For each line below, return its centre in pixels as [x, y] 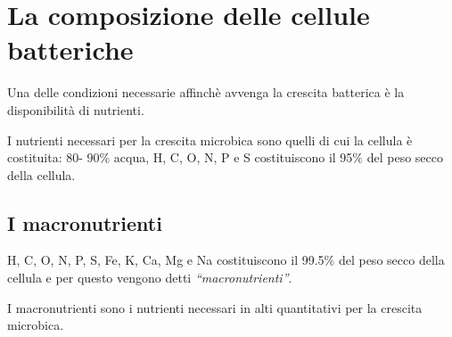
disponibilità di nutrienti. [76, 109]
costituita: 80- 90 [53, 157]
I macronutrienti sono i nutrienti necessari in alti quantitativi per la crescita [215, 307]
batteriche [70, 49]
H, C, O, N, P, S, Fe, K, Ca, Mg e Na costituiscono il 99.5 [166, 260]
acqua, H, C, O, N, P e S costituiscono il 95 [233, 157]
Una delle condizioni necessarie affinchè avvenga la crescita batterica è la [206, 92]
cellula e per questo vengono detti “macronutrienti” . [150, 278]
